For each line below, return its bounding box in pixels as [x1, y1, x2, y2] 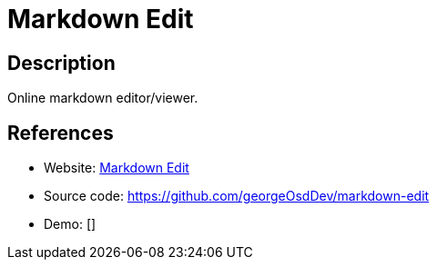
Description [7, 51, 116, 74]
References [7, 121, 114, 144]
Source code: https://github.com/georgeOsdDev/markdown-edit [44, 188, 430, 204]
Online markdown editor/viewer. [7, 90, 198, 106]
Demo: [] [44, 216, 97, 232]
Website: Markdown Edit [44, 160, 189, 176]
